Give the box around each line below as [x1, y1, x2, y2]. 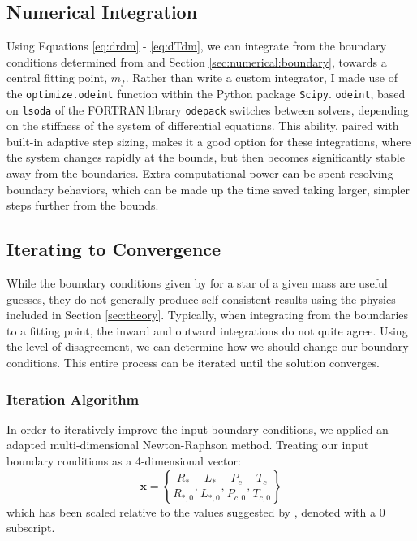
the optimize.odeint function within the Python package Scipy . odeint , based [6, 84, 406, 102]
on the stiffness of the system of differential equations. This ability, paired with [6, 117, 399, 134]
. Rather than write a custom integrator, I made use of [125, 69, 398, 86]
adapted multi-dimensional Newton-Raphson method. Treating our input [6, 436, 369, 453]
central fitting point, [6, 69, 108, 86]
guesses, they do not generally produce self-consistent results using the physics [6, 290, 396, 307]
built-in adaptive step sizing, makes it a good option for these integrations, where [6, 132, 411, 149]
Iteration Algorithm [6, 388, 140, 409]
